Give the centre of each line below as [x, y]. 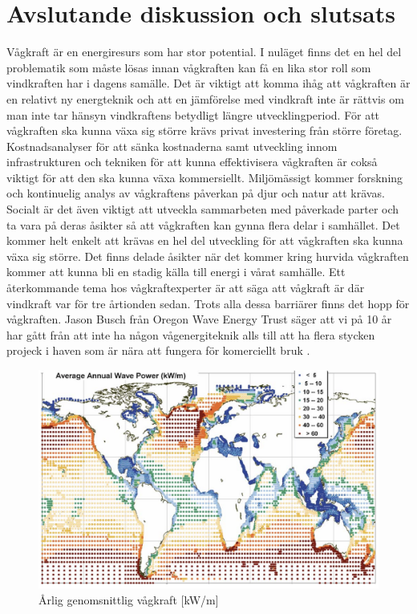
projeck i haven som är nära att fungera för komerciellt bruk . [158, 350]
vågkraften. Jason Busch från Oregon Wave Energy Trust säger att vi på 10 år [199, 319]
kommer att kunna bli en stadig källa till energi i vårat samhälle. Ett [176, 272]
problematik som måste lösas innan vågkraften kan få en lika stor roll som [189, 67]
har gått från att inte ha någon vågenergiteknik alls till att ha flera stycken [191, 334]
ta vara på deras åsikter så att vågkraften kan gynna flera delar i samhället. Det [203, 224]
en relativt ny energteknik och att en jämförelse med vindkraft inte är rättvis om [205, 98]
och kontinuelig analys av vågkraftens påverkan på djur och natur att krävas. [196, 193]
